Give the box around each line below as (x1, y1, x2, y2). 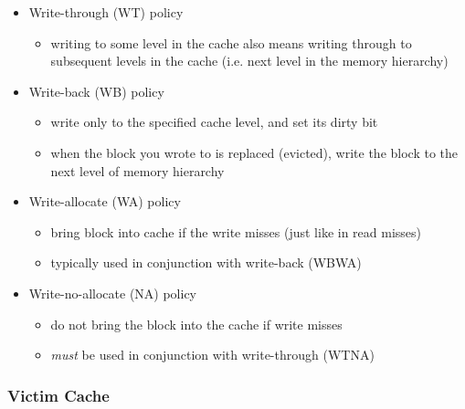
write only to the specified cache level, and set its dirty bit (50, 112, 378, 131)
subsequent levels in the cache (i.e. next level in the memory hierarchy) (50, 51, 449, 70)
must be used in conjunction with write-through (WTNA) (50, 345, 375, 364)
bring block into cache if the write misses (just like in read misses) (50, 222, 422, 241)
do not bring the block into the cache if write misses (50, 314, 343, 333)
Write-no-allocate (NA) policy (28, 283, 197, 302)
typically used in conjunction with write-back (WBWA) (50, 253, 362, 272)
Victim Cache (7, 383, 110, 406)
